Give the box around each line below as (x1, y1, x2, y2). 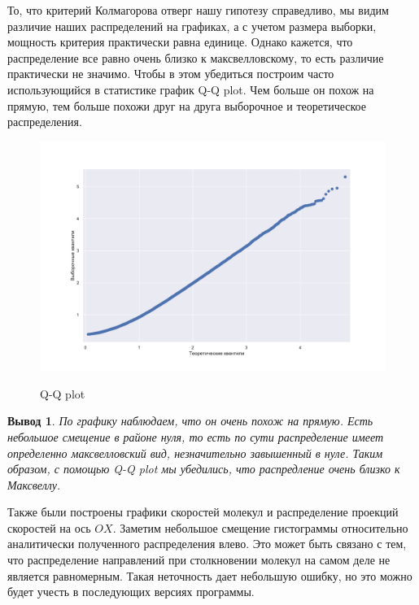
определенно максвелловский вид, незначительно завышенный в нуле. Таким (7, 444, 383, 461)
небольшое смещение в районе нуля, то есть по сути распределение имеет (7, 428, 384, 445)
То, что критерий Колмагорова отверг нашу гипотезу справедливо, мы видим (7, 2, 389, 18)
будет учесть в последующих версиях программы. (7, 583, 255, 600)
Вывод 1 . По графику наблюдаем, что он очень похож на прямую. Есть (7, 412, 373, 429)
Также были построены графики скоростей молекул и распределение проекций (7, 503, 399, 520)
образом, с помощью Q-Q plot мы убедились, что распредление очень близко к (7, 460, 400, 477)
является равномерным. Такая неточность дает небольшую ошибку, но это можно (7, 567, 412, 584)
